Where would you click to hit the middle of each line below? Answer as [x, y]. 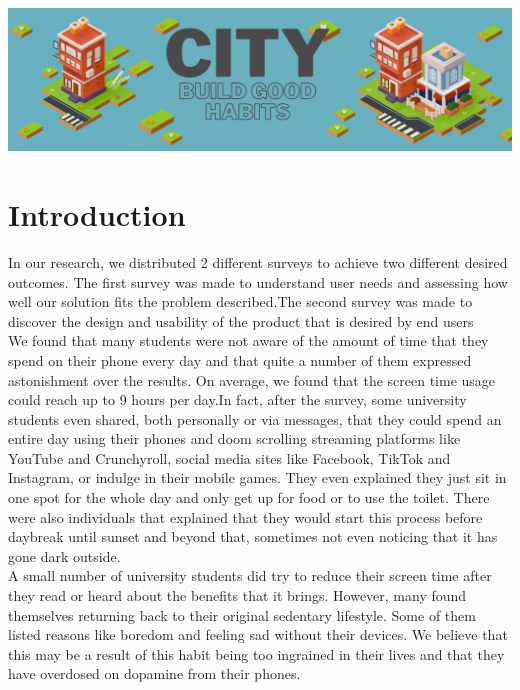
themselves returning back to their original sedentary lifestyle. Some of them [242, 614]
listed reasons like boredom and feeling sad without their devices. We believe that [258, 634]
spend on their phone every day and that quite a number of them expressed [240, 359]
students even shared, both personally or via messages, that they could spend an [255, 418]
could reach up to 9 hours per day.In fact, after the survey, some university [237, 399]
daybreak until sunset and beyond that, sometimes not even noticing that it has [253, 536]
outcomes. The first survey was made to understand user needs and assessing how [258, 281]
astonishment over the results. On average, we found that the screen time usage [252, 379]
